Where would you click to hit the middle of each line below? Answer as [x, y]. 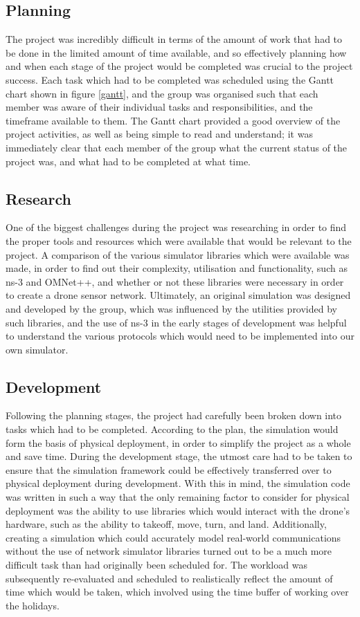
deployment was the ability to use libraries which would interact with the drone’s [178, 510]
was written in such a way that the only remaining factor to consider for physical [178, 497]
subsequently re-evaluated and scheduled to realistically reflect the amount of [169, 578]
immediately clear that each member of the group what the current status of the [177, 147]
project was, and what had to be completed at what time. [128, 161]
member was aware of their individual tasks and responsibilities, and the [159, 107]
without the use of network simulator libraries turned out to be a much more [169, 551]
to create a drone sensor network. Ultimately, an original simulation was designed [178, 295]
